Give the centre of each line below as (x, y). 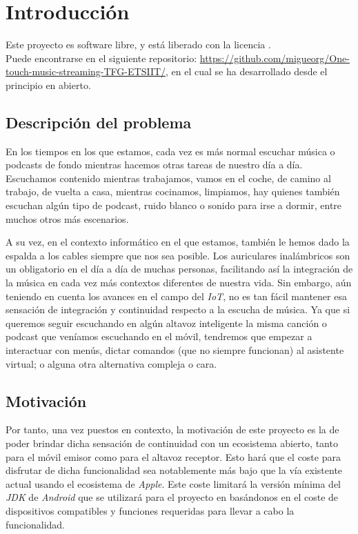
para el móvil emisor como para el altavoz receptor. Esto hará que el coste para (173, 456)
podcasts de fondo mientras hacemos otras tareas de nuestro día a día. (154, 165)
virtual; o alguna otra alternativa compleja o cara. (111, 363)
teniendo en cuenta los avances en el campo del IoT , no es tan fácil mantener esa (176, 296)
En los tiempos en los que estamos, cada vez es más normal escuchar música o (170, 151)
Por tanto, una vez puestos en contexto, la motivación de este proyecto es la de (172, 429)
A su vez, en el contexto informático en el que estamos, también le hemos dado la (178, 242)
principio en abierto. (48, 85)
